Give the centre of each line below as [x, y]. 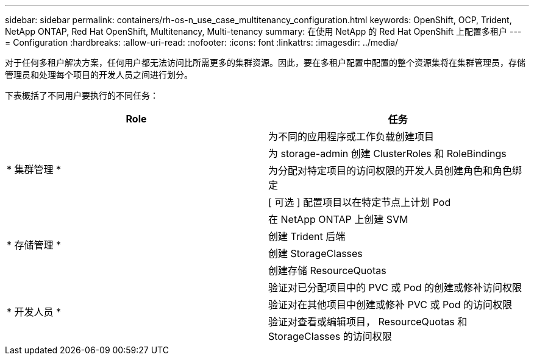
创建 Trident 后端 [307, 236]
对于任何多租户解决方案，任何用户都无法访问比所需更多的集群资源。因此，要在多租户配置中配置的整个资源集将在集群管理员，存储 [265, 62]
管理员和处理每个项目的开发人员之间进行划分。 [99, 75]
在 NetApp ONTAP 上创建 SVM [338, 219]
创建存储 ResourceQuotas [327, 270]
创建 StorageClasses [315, 253]
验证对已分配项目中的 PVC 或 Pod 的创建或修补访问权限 [395, 288]
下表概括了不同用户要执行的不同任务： [82, 95]
